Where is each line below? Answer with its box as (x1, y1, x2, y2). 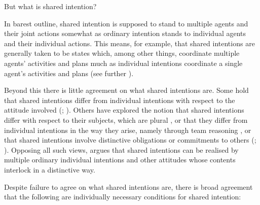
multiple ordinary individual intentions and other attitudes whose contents (4, 154, 236, 165)
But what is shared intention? (4, 1, 97, 11)
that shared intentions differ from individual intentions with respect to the (4, 94, 235, 105)
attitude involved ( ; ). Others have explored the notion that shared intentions (4, 105, 244, 115)
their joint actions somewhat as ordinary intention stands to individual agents (4, 28, 246, 39)
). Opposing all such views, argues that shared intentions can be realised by (4, 144, 239, 155)
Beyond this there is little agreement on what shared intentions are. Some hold (4, 85, 249, 95)
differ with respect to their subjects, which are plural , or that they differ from (4, 114, 248, 125)
